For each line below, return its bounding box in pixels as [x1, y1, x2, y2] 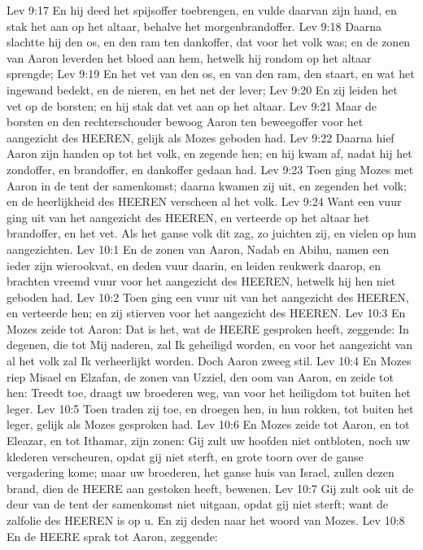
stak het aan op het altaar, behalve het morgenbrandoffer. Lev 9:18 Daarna [7, 17, 382, 34]
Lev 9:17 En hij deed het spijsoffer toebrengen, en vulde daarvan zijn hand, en [7, 2, 397, 18]
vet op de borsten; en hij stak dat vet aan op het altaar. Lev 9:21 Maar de [7, 97, 377, 114]
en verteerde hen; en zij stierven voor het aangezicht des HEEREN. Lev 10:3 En [7, 304, 406, 321]
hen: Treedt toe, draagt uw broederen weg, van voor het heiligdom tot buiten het [7, 384, 411, 401]
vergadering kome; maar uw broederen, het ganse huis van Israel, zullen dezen [7, 464, 395, 481]
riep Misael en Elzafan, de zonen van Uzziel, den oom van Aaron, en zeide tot [7, 368, 394, 385]
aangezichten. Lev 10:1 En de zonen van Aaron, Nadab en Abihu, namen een [7, 240, 390, 257]
